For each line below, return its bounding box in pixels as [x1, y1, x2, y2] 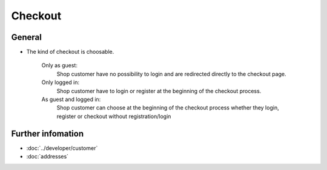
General [11, 32, 42, 42]
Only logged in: [41, 79, 80, 86]
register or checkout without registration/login [56, 113, 171, 120]
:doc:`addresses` [26, 153, 69, 160]
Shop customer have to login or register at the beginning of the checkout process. [56, 87, 262, 94]
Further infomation [11, 128, 84, 139]
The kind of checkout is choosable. [26, 48, 114, 56]
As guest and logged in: [41, 96, 101, 103]
